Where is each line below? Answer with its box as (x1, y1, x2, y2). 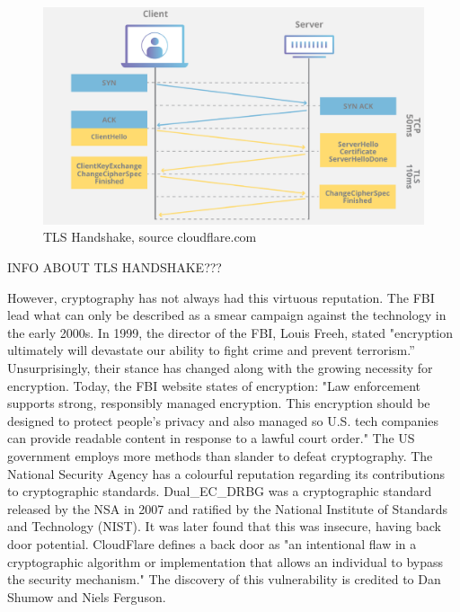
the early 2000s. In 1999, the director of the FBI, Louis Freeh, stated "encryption (7, 323, 454, 341)
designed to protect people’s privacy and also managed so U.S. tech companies (7, 411, 438, 430)
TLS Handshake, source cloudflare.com (43, 227, 257, 246)
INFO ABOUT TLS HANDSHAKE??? (7, 258, 222, 276)
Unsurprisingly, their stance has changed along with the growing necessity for (7, 358, 433, 377)
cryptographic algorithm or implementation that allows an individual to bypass (7, 552, 444, 571)
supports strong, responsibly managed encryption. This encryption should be (7, 394, 430, 412)
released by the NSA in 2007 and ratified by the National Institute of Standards (7, 499, 447, 518)
